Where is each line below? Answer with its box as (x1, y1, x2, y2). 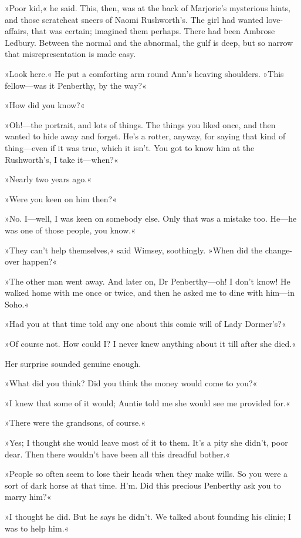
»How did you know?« (5, 99, 85, 111)
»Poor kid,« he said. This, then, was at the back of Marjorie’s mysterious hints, (5, 2, 291, 14)
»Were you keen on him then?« (5, 192, 117, 205)
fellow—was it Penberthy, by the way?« (5, 79, 147, 91)
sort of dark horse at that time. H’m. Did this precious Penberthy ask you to (5, 479, 281, 491)
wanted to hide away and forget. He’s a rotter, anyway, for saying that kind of (5, 130, 286, 142)
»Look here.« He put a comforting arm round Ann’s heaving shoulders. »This (5, 67, 284, 79)
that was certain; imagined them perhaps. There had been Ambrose (31, 25, 275, 37)
